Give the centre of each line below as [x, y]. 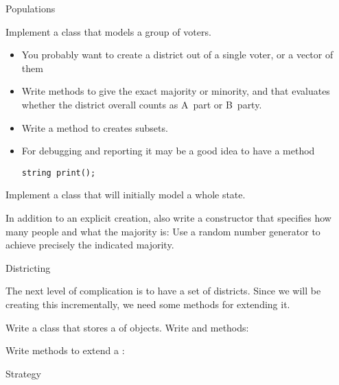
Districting [28, 267]
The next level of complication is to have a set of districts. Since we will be [163, 291]
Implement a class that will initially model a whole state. [126, 195]
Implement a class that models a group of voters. [108, 31]
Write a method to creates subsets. [95, 127]
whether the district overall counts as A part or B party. [142, 104]
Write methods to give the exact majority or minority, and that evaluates [176, 91]
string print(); [59, 173]
